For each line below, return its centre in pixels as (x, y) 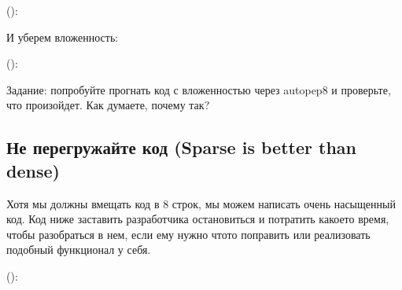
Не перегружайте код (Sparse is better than (181, 147)
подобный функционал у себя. (79, 250)
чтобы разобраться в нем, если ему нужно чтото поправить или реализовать (188, 234)
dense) (33, 170)
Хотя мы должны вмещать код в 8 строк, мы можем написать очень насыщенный (201, 203)
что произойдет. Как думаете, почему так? (108, 105)
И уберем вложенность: (63, 37)
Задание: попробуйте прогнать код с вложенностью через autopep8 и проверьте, (199, 89)
